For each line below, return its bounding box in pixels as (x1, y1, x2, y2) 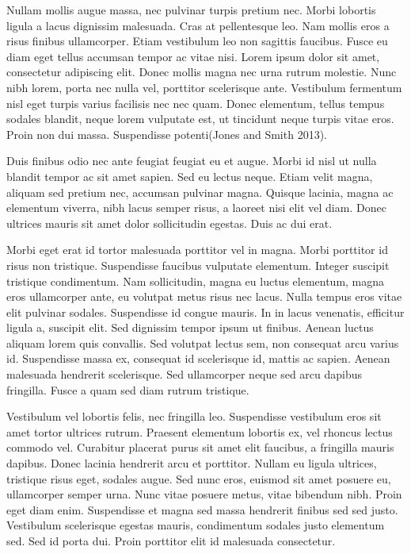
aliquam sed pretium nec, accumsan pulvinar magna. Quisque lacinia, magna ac (6, 183, 394, 200)
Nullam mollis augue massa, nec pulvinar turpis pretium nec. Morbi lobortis (6, 2, 376, 17)
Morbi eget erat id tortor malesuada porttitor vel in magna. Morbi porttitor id (6, 241, 388, 258)
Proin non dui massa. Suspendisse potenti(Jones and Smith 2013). (6, 125, 327, 142)
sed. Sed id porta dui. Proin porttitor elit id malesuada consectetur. (6, 533, 336, 548)
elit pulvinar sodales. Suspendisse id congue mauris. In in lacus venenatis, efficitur (6, 303, 405, 320)
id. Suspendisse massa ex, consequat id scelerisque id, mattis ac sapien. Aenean (6, 350, 390, 367)
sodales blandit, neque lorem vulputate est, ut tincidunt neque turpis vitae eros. (6, 110, 394, 127)
